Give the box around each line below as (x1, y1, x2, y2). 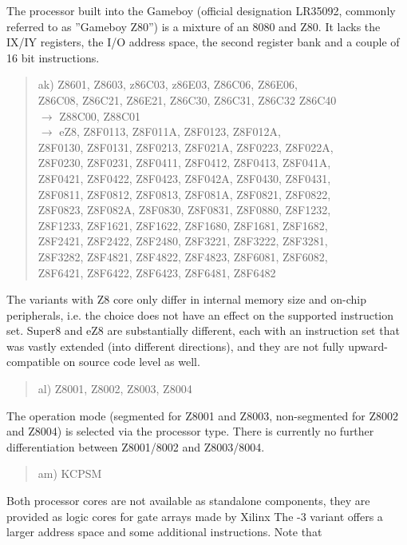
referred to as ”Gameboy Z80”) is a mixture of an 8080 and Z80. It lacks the (6, 18, 381, 34)
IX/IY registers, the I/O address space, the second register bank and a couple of (6, 34, 400, 50)
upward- (348, 337, 388, 354)
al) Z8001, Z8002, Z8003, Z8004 (38, 380, 192, 397)
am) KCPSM (38, 465, 102, 482)
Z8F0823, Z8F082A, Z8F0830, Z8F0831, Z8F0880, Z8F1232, (38, 201, 331, 218)
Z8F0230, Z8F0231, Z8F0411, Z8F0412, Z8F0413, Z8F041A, (38, 154, 331, 171)
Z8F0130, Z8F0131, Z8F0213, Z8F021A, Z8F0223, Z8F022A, (38, 138, 334, 155)
